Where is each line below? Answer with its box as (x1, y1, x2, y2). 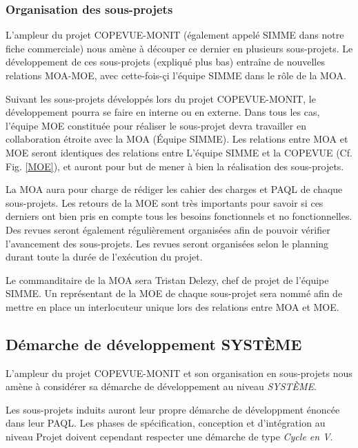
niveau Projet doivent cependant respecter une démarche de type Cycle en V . (6, 429, 333, 444)
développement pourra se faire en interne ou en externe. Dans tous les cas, (6, 105, 320, 119)
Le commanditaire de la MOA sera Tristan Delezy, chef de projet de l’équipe (6, 272, 329, 287)
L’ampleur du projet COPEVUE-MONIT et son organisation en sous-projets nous (6, 365, 352, 380)
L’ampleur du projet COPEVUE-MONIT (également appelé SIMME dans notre (6, 28, 344, 42)
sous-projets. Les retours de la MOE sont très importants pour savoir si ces (6, 195, 324, 210)
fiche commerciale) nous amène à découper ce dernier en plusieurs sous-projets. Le (6, 41, 353, 55)
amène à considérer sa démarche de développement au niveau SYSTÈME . (6, 379, 317, 394)
